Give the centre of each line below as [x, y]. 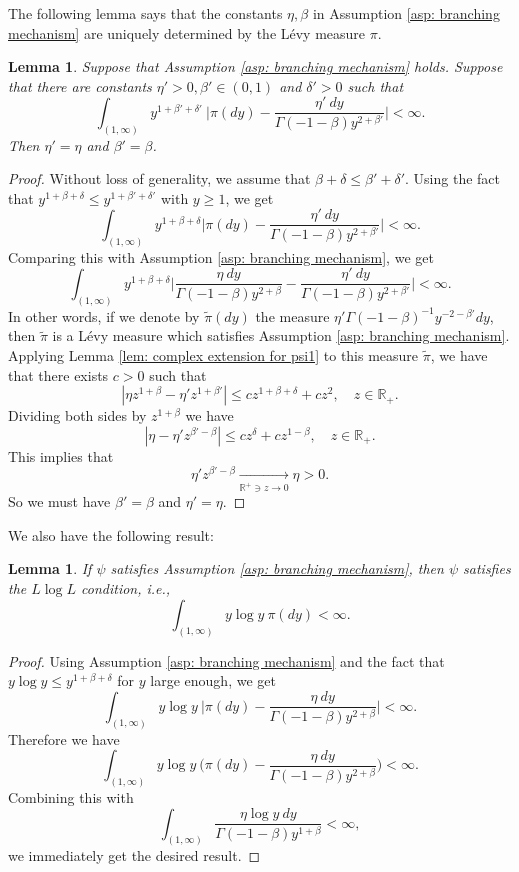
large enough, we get [213, 680]
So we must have [59, 501]
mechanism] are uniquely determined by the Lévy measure [187, 32]
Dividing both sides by [77, 415]
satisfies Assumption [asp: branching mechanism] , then [277, 568]
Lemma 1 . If [50, 568]
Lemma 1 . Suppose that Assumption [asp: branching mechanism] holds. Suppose [255, 66]
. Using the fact [453, 178]
